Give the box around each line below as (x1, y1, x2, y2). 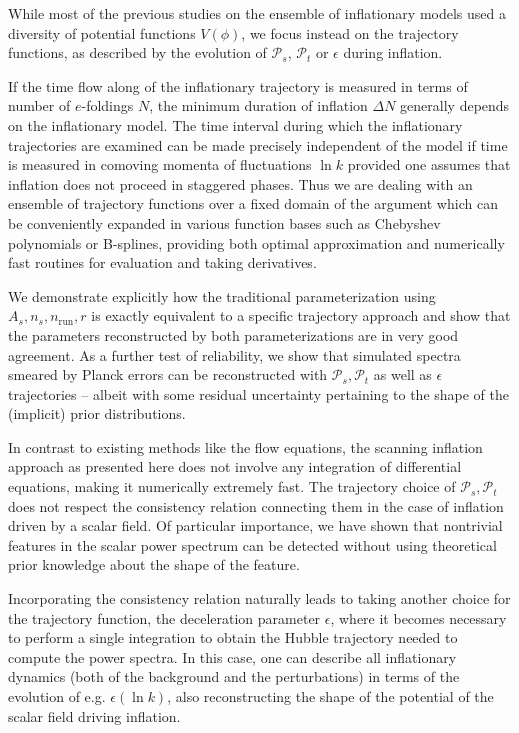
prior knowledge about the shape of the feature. (8, 554, 300, 575)
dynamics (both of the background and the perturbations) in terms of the (8, 666, 460, 687)
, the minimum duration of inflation (149, 95, 368, 116)
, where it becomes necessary (330, 607, 507, 628)
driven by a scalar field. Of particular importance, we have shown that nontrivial (8, 515, 503, 536)
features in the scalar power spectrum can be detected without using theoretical (8, 534, 497, 555)
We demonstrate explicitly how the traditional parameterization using (8, 285, 436, 306)
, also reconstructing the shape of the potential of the (167, 686, 494, 706)
